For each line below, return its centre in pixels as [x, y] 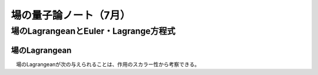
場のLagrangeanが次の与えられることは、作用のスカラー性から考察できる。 [108, 64]
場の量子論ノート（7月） [71, 15]
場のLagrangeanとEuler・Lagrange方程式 [93, 31]
